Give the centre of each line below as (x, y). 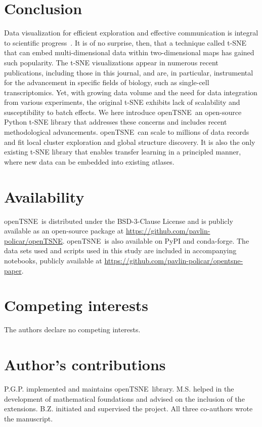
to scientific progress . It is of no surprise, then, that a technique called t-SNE (125, 42)
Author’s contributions (85, 364)
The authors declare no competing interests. (72, 329)
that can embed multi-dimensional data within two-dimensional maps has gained (129, 52)
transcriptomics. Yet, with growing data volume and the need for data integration (131, 92)
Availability (44, 196)
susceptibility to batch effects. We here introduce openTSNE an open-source (123, 112)
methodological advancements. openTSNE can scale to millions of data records (127, 132)
